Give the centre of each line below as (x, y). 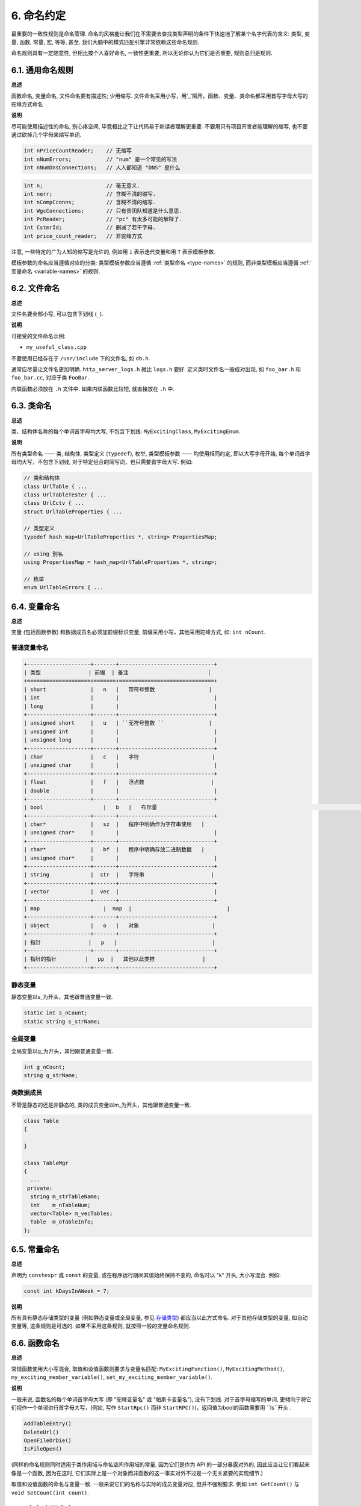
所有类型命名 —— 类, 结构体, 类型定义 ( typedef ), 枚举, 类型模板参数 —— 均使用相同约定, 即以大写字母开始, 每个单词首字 (161, 453)
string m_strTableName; (65, 1197)
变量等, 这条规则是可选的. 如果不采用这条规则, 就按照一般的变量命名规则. (101, 1326)
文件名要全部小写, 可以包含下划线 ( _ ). (57, 314)
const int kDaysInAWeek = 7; (67, 1291)
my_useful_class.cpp (57, 347)
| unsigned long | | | (121, 740)
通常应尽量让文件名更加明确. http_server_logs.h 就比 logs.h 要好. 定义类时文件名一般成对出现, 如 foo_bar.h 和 (156, 369)
